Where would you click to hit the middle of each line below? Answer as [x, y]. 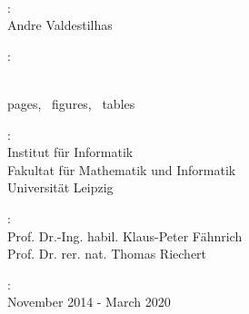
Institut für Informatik [70, 152]
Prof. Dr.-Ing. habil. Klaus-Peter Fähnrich [125, 235]
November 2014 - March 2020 [89, 302]
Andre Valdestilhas [60, 25]
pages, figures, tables [71, 103]
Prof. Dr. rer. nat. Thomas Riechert [107, 254]
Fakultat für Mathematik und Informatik [122, 169]
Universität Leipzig [60, 187]
